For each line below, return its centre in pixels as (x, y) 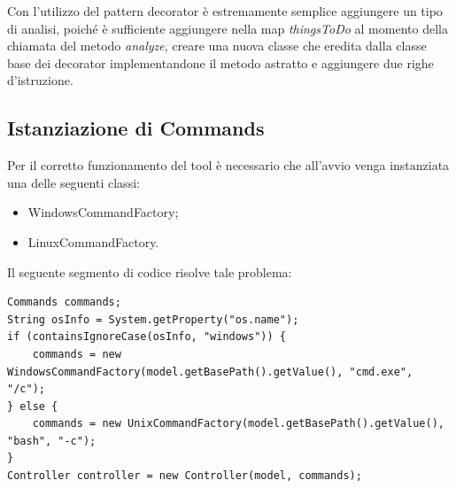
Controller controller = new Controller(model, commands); (185, 476)
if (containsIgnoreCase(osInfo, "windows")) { (147, 337)
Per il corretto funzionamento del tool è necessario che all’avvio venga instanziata (228, 165)
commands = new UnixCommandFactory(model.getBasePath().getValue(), (238, 424)
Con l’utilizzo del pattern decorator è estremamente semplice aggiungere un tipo (225, 11)
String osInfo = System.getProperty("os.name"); (153, 319)
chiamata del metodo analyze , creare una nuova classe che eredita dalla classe (217, 46)
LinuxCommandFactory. (93, 241)
